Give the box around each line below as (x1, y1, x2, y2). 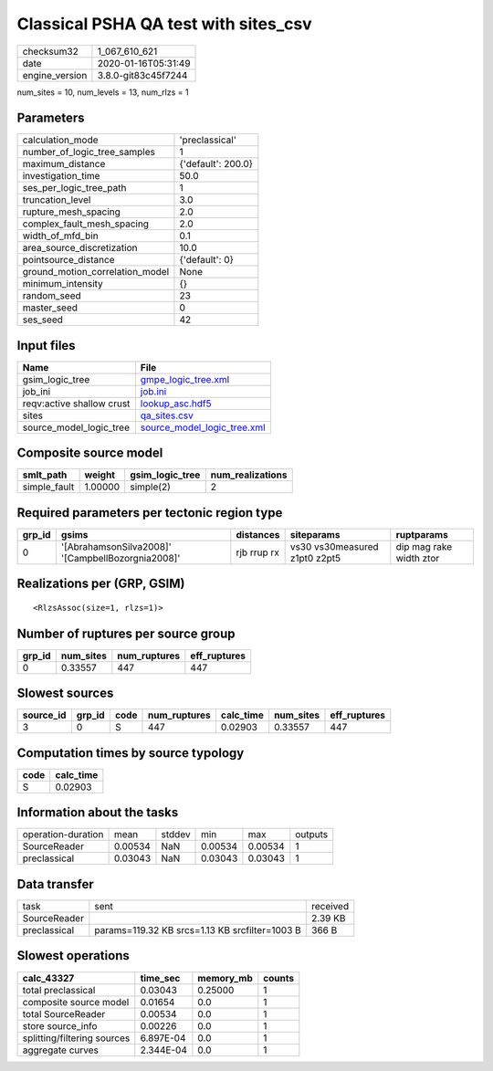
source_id (22, 709, 67, 721)
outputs (295, 828, 329, 841)
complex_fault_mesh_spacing (22, 217, 150, 230)
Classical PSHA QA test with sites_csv (16, 14, 312, 34)
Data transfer (16, 877, 95, 892)
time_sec (140, 971, 181, 984)
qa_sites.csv (140, 409, 194, 422)
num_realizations (210, 468, 288, 481)
